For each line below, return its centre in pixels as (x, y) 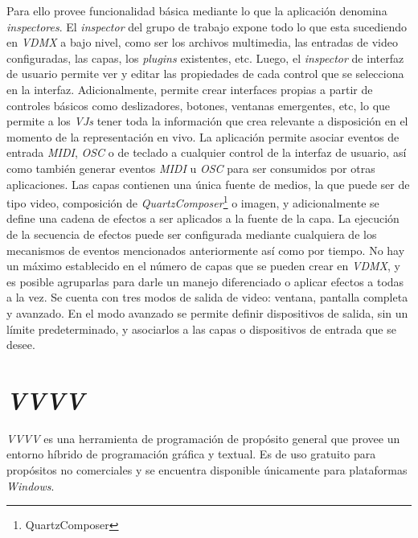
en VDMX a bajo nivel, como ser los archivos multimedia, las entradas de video (202, 42)
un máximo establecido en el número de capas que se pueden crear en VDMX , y (203, 266)
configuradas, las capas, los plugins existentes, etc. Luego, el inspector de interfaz (205, 57)
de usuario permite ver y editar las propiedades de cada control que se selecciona (205, 74)
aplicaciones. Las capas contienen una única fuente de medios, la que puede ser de (208, 184)
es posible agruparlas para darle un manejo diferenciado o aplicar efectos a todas (205, 281)
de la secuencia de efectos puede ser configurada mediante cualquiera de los (192, 234)
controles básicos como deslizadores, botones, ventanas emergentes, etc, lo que (199, 105)
